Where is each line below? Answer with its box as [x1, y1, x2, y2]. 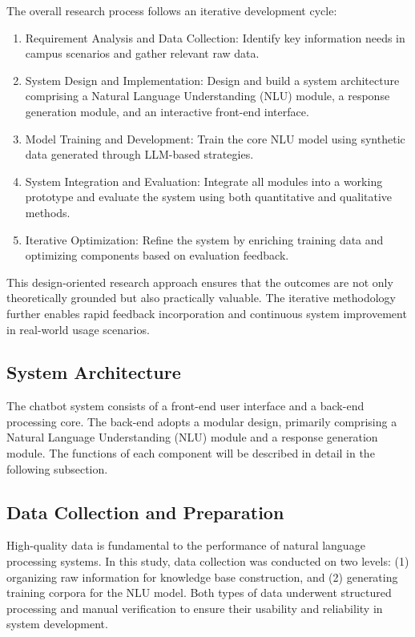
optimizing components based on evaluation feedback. [25, 247, 289, 264]
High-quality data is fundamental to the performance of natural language [6, 537, 365, 554]
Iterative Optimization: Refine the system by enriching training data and [25, 231, 384, 248]
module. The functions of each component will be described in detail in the [6, 445, 375, 462]
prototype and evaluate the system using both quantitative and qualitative [25, 188, 393, 205]
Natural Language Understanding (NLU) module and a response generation [6, 429, 378, 445]
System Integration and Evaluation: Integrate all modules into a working [25, 172, 383, 189]
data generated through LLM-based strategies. [25, 146, 254, 163]
